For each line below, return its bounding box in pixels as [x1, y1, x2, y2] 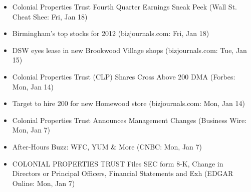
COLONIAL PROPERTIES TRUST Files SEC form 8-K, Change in [12, 158, 223, 168]
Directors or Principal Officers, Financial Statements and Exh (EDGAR [12, 168, 233, 178]
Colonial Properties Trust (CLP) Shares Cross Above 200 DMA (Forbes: [12, 71, 235, 81]
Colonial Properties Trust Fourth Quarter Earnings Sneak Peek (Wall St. [12, 1, 237, 11]
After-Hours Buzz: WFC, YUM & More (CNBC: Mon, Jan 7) [12, 141, 202, 151]
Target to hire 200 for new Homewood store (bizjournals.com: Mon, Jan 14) [12, 98, 245, 108]
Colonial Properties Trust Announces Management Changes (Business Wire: [12, 114, 247, 125]
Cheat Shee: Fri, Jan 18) [12, 11, 88, 21]
